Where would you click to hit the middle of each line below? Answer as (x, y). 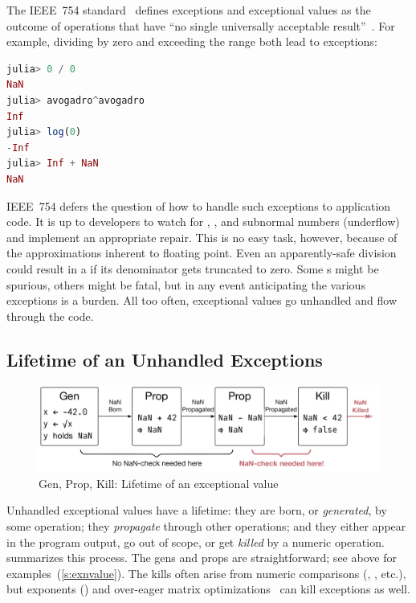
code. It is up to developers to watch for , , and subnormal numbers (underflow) (203, 222)
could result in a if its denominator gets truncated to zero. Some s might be (193, 268)
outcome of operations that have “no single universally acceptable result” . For (201, 25)
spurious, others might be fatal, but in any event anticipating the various (186, 284)
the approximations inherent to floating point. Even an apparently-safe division (202, 253)
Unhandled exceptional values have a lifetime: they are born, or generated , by (197, 510)
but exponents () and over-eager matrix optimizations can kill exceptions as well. (208, 589)
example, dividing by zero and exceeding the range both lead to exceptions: (192, 41)
